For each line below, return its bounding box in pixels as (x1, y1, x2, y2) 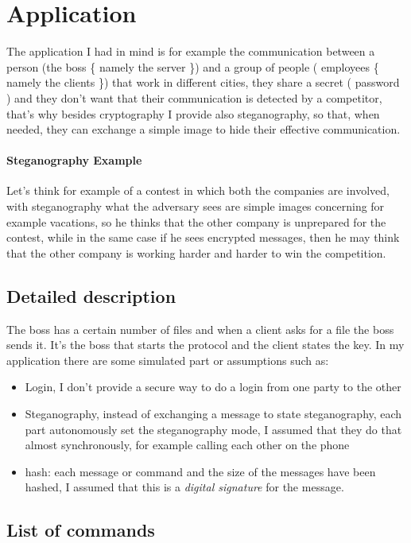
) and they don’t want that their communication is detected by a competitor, (6, 89, 382, 106)
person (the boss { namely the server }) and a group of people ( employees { (6, 58, 379, 75)
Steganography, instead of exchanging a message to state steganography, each (25, 405, 402, 422)
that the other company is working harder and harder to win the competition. (6, 244, 386, 261)
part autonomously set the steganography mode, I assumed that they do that (25, 421, 402, 437)
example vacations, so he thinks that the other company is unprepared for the (6, 213, 386, 230)
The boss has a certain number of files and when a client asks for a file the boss (6, 320, 394, 337)
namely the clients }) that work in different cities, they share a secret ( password (6, 74, 400, 91)
